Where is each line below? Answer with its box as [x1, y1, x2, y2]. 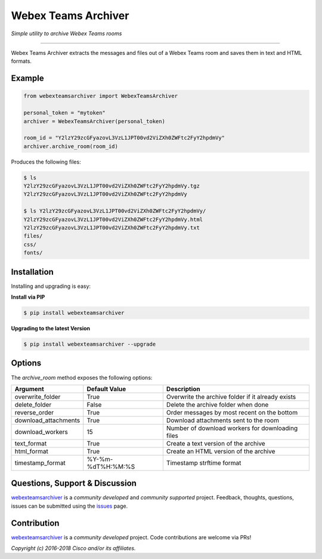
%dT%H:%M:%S [86, 462, 135, 471]
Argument [14, 385, 44, 393]
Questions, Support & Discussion [11, 478, 137, 489]
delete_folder [14, 400, 52, 408]
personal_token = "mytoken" [23, 109, 106, 116]
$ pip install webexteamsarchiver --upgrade [23, 341, 156, 348]
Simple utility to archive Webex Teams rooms [11, 30, 122, 37]
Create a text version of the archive [166, 439, 265, 447]
